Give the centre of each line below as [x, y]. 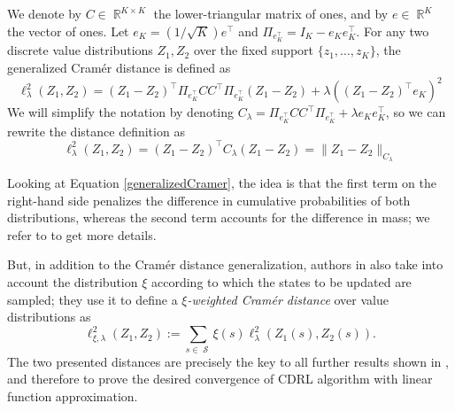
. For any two [393, 31]
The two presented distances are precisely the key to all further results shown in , [228, 361]
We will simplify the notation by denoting [121, 112]
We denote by [44, 13]
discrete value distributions [80, 50]
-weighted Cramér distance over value [288, 299]
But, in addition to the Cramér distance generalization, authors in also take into [225, 264]
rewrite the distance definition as [96, 131]
